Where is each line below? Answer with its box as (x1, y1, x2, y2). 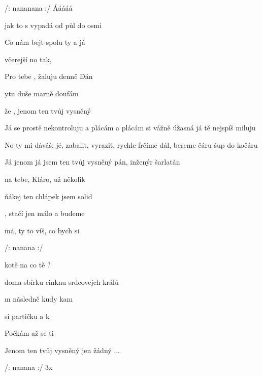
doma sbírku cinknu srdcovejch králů (5, 276, 119, 287)
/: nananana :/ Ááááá (5, 3, 73, 13)
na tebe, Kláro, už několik (5, 173, 85, 184)
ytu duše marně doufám (5, 88, 79, 98)
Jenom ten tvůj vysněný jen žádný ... (5, 344, 120, 355)
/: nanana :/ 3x (5, 362, 53, 372)
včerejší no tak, (5, 53, 52, 64)
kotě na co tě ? (5, 259, 51, 270)
